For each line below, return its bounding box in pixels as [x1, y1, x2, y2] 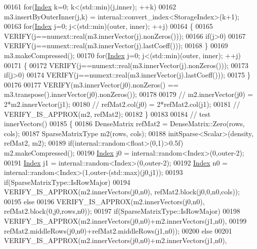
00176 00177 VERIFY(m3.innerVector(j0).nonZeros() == [4, 79, 179, 89]
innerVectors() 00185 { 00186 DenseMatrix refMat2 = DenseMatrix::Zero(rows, [4, 118, 245, 129]
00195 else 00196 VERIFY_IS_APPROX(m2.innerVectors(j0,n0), [4, 196, 205, 206]
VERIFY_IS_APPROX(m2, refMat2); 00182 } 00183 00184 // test [4, 108, 211, 119]
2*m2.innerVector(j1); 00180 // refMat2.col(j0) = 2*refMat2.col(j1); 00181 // [4, 98, 240, 109]
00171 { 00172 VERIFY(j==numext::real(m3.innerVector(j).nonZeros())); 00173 [4, 60, 249, 70]
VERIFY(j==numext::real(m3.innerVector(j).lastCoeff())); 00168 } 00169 [4, 40, 228, 51]
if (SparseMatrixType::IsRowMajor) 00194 [4, 176, 130, 187]
